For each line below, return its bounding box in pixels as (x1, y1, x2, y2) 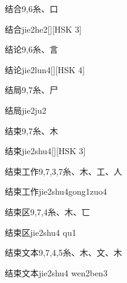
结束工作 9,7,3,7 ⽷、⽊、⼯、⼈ (5, 164, 122, 177)
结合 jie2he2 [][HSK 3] (5, 22, 82, 35)
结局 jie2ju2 (5, 103, 47, 116)
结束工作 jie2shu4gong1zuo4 (5, 185, 107, 198)
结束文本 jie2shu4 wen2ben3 (5, 266, 108, 279)
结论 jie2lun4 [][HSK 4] (5, 63, 85, 76)
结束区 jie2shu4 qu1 (5, 226, 76, 238)
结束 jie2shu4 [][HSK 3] (5, 145, 86, 157)
